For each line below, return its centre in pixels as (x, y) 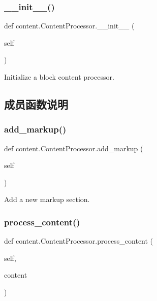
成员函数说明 (36, 104)
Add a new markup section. (47, 199)
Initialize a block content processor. (59, 77)
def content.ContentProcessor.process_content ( (79, 241)
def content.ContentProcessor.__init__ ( (69, 26)
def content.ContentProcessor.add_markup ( (74, 148)
